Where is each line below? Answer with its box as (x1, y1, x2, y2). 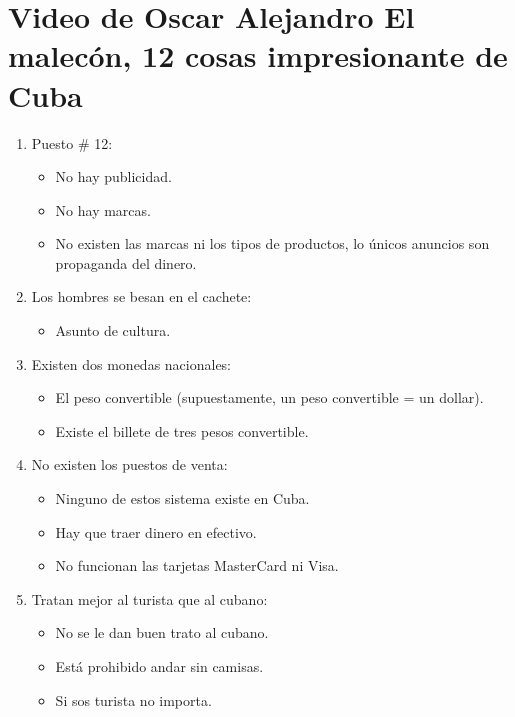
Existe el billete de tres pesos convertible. (55, 420, 309, 441)
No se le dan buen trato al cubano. (55, 622, 269, 643)
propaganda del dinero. (55, 252, 197, 273)
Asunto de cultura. (55, 320, 171, 341)
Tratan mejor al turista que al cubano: (31, 588, 268, 609)
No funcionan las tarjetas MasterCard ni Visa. (55, 555, 339, 576)
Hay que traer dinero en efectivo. (55, 521, 257, 542)
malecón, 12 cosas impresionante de (8, 35, 508, 76)
